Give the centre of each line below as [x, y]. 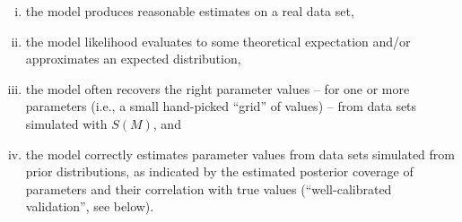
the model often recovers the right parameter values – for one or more [218, 88]
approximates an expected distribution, [133, 59]
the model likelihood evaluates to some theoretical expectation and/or [218, 41]
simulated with [66, 123]
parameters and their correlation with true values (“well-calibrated [209, 188]
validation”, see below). [90, 206]
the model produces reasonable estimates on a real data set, [190, 11]
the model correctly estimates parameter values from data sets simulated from [240, 154]
